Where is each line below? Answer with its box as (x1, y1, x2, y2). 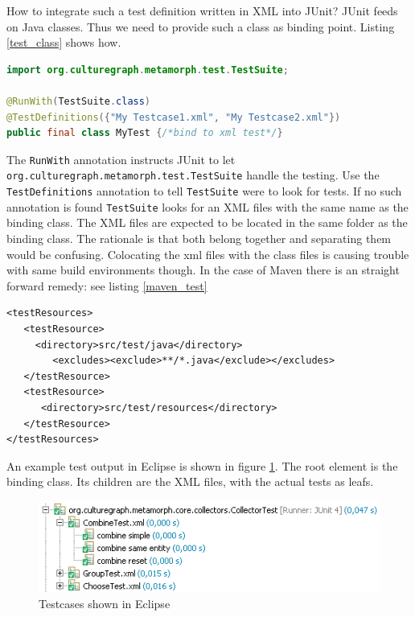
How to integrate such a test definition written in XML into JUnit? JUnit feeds (6, 2, 398, 19)
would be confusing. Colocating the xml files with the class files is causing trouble (6, 245, 409, 262)
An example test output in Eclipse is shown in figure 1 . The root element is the (6, 457, 398, 474)
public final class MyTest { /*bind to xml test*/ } (6, 127, 283, 139)
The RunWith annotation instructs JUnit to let (6, 150, 236, 167)
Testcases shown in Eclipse (39, 594, 171, 611)
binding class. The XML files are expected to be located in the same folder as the (6, 214, 408, 231)
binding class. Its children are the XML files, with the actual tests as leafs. (6, 473, 374, 490)
